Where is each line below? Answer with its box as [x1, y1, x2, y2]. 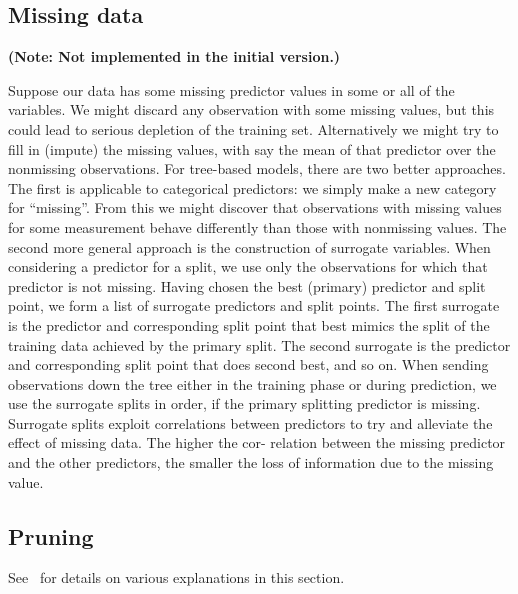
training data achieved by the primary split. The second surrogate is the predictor [8, 334, 511, 355]
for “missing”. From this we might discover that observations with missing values [8, 197, 502, 218]
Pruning [8, 520, 94, 551]
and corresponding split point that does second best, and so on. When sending [8, 354, 489, 375]
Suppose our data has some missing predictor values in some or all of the [8, 79, 455, 100]
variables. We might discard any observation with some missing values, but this [8, 99, 495, 120]
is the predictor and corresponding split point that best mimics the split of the [8, 314, 490, 335]
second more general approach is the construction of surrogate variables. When [8, 236, 491, 257]
